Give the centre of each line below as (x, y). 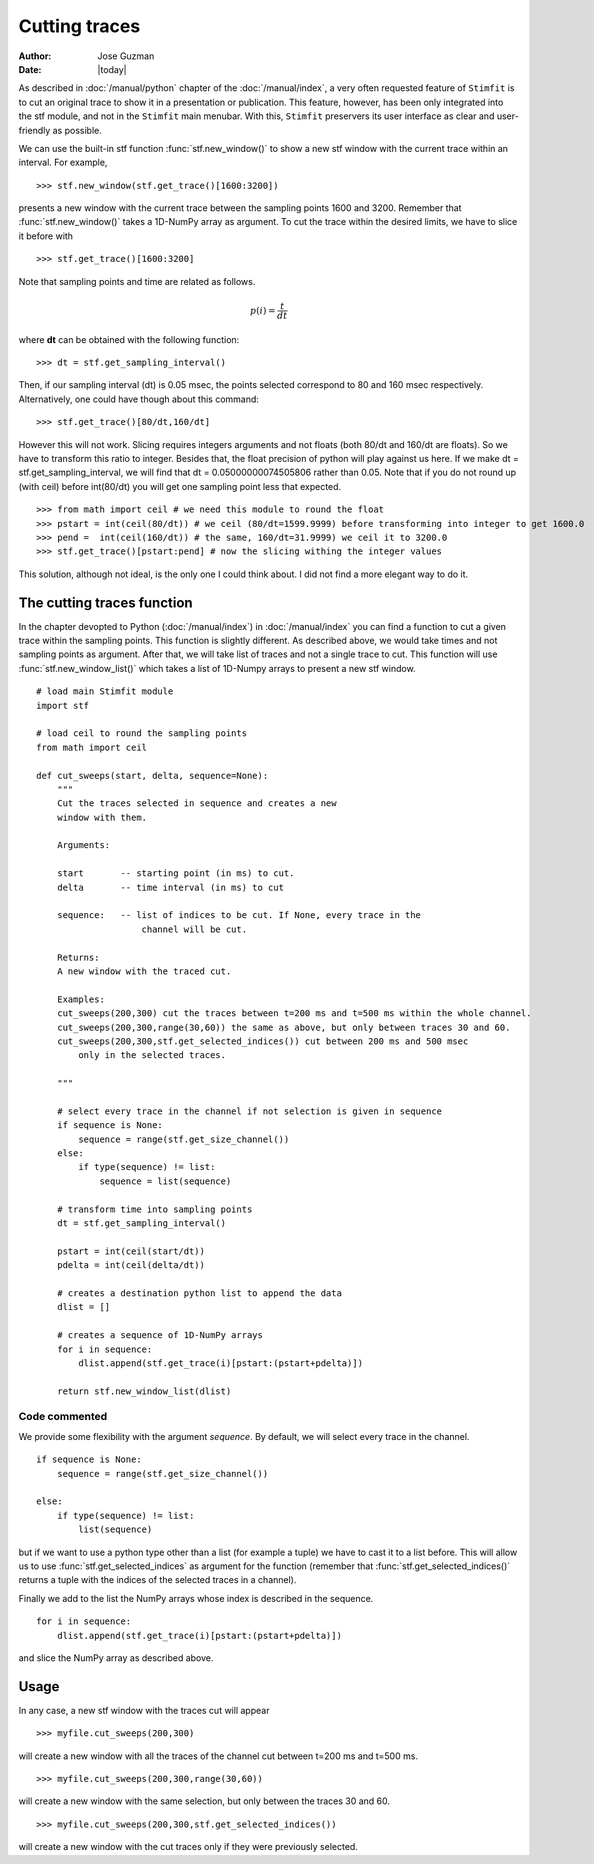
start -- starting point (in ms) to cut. (175, 873)
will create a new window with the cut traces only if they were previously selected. (188, 1847)
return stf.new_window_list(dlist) (144, 1391)
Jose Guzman (126, 56)
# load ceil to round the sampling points (142, 733)
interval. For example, (63, 162)
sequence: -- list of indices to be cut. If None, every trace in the (239, 915)
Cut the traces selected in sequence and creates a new (196, 803)
